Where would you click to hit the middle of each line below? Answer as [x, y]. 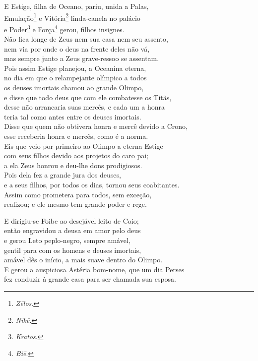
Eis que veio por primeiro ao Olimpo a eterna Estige [84, 146]
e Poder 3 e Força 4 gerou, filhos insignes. [64, 28]
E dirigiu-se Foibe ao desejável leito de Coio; [71, 220]
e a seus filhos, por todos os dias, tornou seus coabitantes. [92, 184]
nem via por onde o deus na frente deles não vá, [77, 48]
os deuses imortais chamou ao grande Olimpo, [74, 88]
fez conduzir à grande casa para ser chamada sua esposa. [90, 279]
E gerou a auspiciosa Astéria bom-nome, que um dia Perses [94, 269]
